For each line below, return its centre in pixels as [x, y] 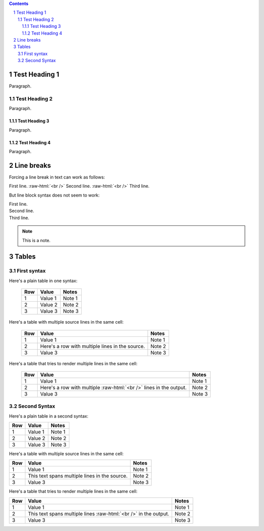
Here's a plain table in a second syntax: [49, 416]
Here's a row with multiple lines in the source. [92, 346]
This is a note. [36, 240]
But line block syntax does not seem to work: [54, 195]
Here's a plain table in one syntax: [43, 281]
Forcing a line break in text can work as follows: [57, 177]
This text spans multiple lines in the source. [78, 476]
